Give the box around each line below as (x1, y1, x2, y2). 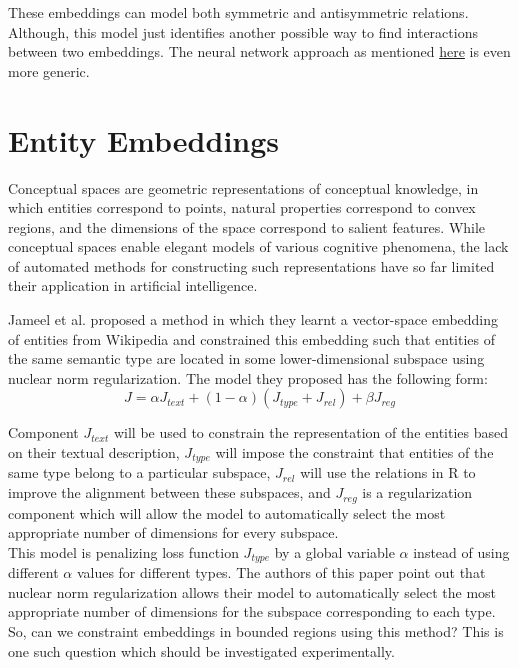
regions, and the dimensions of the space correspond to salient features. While (8, 216, 486, 237)
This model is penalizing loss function (8, 541, 239, 562)
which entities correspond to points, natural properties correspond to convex (8, 197, 476, 218)
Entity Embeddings (8, 119, 280, 160)
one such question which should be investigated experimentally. (8, 640, 395, 661)
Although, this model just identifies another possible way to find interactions (8, 21, 478, 42)
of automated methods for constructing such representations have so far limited (8, 255, 495, 276)
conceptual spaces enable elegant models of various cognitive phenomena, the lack (8, 236, 509, 257)
